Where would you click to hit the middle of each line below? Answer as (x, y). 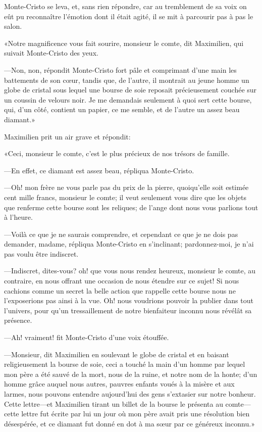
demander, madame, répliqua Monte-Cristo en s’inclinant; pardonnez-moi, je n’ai (129, 244)
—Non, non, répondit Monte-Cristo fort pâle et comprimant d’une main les (120, 69)
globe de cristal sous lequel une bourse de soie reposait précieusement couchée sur (130, 90)
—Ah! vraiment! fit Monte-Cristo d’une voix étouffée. (87, 337)
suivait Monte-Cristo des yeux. (51, 53)
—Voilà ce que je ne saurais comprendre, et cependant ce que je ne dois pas (121, 234)
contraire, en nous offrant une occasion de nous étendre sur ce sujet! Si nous (122, 281)
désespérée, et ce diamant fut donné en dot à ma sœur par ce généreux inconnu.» (129, 423)
